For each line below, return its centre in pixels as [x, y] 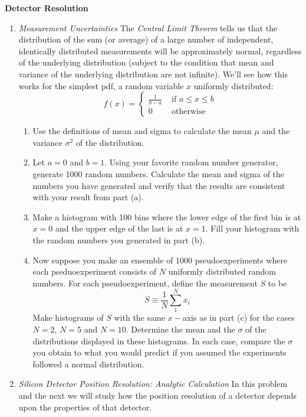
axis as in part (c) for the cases [238, 317]
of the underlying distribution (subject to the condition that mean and [146, 62]
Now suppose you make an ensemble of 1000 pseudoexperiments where [160, 260]
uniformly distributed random [222, 271]
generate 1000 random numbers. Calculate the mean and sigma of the [159, 173]
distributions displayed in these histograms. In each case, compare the [159, 341]
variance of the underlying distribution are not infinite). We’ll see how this [153, 74]
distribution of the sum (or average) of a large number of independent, [146, 39]
